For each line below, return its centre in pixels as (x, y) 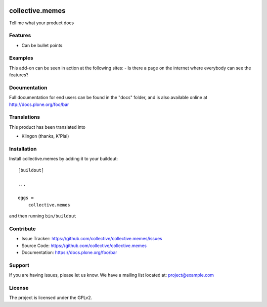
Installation (23, 149)
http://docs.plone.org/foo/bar (39, 104)
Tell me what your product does (42, 23)
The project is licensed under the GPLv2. (51, 298)
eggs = (26, 198)
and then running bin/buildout (43, 216)
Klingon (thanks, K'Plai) (45, 136)
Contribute (22, 229)
